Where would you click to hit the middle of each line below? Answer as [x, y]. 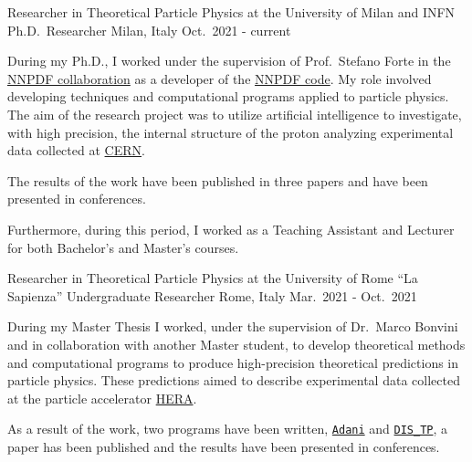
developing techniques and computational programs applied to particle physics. [228, 96]
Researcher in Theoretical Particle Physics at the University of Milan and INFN [231, 12]
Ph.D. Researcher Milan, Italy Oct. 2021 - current [149, 30]
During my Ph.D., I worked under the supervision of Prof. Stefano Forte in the [229, 61]
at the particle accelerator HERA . [102, 398]
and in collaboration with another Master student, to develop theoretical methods [236, 344]
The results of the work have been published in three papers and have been [218, 180]
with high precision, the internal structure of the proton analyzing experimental [231, 132]
